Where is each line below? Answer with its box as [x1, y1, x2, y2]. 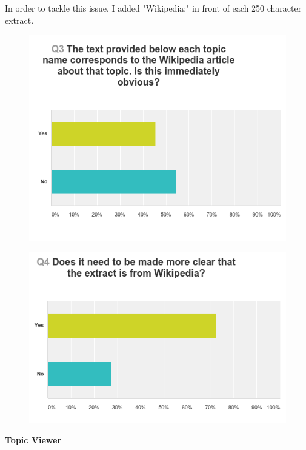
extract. [5, 13, 34, 26]
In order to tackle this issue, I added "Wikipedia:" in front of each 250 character [5, 2, 302, 14]
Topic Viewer [5, 434, 62, 446]
